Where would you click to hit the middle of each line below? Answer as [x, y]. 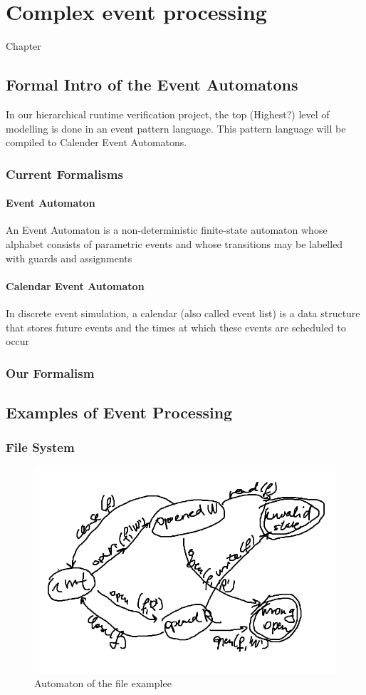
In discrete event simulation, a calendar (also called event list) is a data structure [183, 313]
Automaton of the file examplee [103, 683]
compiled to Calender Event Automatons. [96, 142]
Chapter [23, 46]
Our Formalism [50, 372]
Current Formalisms [64, 174]
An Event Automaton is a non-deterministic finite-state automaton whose [167, 230]
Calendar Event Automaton [75, 285]
